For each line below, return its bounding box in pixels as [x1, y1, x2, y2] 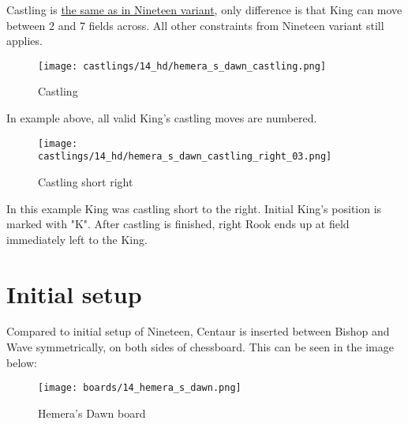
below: [6, 354, 37, 370]
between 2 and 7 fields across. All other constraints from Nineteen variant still [6, 17, 384, 33]
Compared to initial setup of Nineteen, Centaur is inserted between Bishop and [6, 323, 390, 340]
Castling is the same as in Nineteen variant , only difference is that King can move [6, 2, 402, 17]
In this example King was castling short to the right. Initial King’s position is [6, 200, 382, 216]
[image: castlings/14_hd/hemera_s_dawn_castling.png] [38, 60, 327, 72]
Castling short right [38, 173, 133, 189]
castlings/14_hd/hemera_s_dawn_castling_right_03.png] [38, 151, 332, 163]
